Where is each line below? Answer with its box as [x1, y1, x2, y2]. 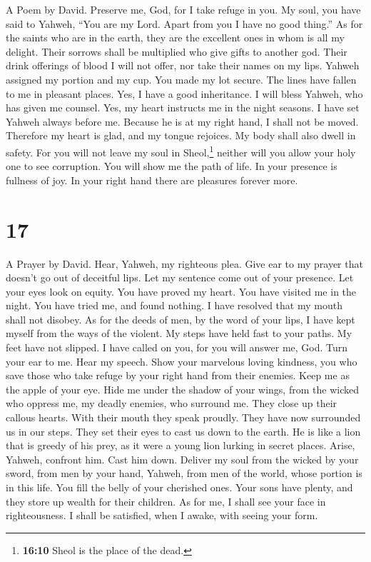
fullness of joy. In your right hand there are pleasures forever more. [6, 172, 298, 187]
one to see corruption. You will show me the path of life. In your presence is [6, 159, 337, 174]
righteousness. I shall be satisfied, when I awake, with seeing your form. [6, 508, 318, 523]
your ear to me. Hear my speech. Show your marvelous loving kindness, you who [6, 353, 357, 368]
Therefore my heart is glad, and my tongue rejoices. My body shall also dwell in [6, 128, 356, 143]
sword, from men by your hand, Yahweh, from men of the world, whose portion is [6, 466, 362, 481]
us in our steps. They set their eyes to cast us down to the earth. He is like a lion [6, 423, 361, 438]
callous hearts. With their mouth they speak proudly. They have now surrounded [6, 410, 361, 425]
